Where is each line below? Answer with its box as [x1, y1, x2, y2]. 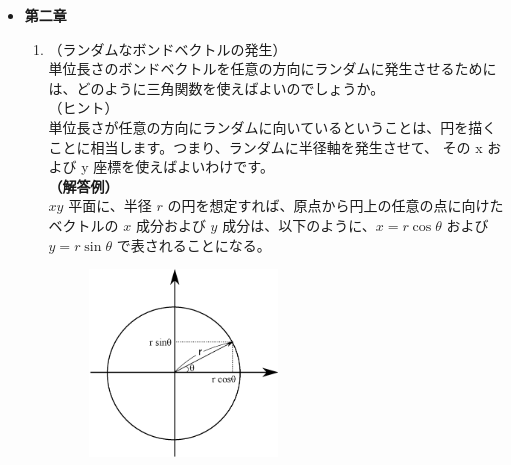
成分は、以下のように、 [222, 214, 376, 235]
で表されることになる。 [116, 234, 271, 255]
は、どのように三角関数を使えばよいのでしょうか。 [48, 77, 385, 98]
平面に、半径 [68, 195, 152, 216]
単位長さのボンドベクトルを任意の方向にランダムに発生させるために [48, 58, 497, 79]
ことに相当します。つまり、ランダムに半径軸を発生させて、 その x [48, 136, 483, 157]
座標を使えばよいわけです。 [93, 156, 274, 177]
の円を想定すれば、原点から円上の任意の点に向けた [167, 195, 504, 216]
